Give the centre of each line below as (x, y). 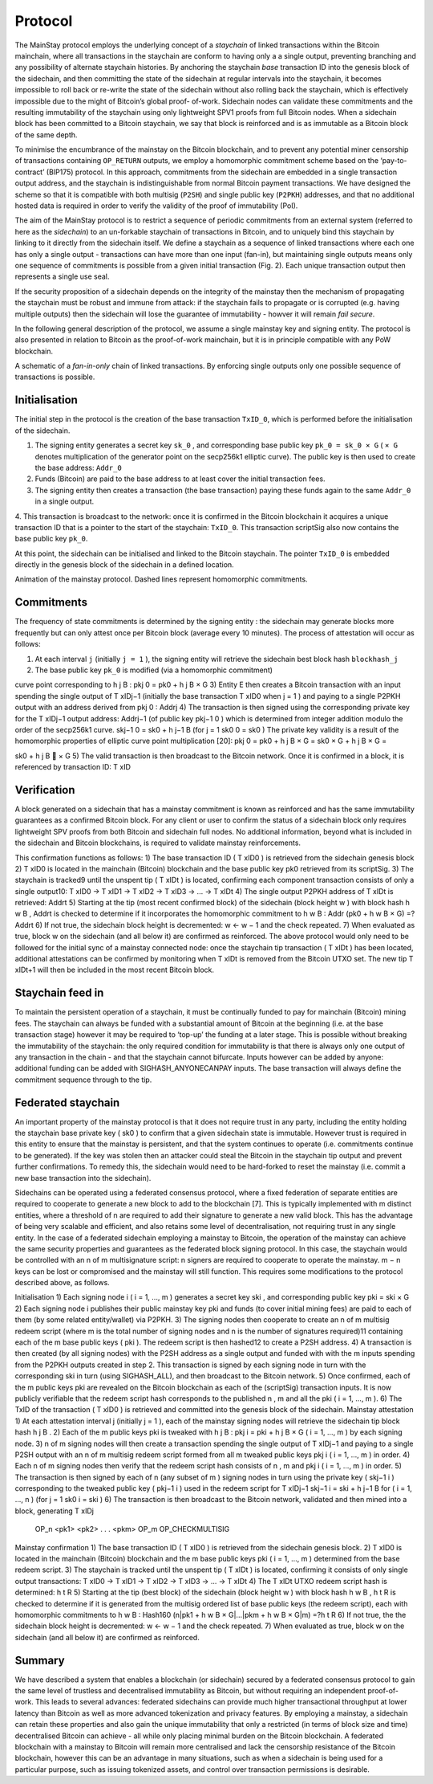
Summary (40, 1660)
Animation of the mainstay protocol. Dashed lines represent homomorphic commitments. (161, 579)
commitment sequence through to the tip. (83, 1080)
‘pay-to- (394, 161)
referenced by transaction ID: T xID (73, 767)
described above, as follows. (62, 1283)
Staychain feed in (59, 993)
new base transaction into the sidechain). (83, 1178)
